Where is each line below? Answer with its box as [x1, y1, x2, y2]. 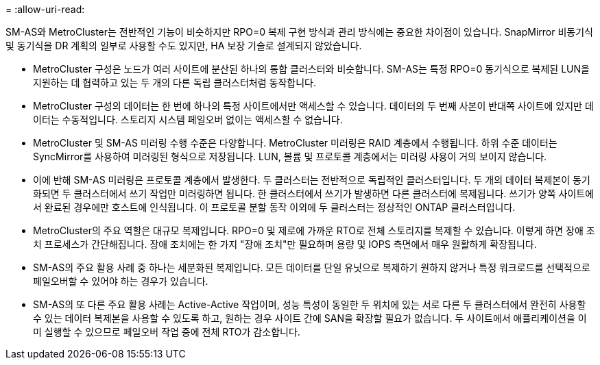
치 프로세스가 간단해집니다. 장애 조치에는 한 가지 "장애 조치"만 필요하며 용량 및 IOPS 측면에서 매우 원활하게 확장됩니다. [33, 238, 537, 250]
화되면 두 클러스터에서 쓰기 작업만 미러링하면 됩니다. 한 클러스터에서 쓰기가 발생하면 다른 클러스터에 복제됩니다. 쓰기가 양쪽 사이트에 [33, 188, 595, 199]
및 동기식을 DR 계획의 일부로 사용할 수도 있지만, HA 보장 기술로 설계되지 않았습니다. [5, 40, 362, 51]
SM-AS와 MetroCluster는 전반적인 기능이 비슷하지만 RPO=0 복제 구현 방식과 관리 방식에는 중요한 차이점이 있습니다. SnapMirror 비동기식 [5, 26, 593, 38]
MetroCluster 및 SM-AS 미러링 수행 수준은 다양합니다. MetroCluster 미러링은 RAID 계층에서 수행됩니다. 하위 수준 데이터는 [33, 137, 557, 149]
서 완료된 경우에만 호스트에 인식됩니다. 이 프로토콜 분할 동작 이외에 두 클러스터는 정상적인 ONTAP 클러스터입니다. [33, 201, 516, 213]
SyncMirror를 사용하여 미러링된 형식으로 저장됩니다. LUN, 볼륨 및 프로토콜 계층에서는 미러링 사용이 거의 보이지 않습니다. [33, 151, 547, 162]
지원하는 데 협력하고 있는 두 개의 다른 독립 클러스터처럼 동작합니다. [33, 77, 316, 88]
